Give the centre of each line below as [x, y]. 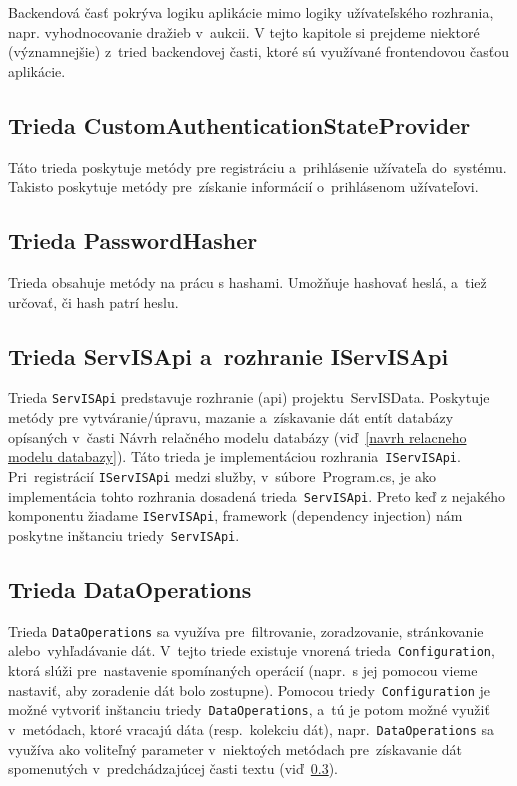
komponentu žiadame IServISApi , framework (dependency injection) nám [235, 515]
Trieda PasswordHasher [133, 240]
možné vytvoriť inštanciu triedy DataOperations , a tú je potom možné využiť [249, 709]
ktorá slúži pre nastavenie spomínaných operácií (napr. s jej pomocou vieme [243, 670]
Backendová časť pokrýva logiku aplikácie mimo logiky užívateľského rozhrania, [251, 12]
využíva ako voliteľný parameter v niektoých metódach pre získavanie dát [235, 748]
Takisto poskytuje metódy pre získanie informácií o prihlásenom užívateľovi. [243, 186]
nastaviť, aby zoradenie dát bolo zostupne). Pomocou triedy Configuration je [249, 689]
